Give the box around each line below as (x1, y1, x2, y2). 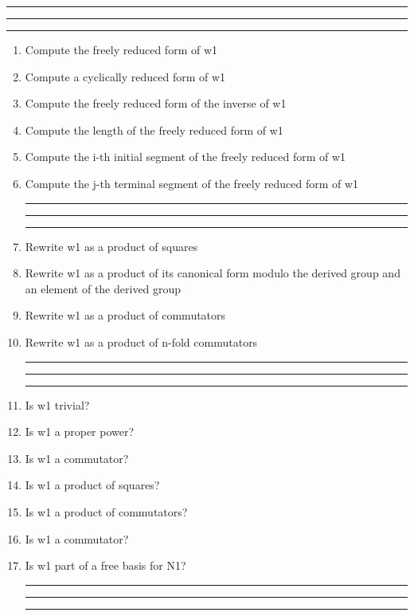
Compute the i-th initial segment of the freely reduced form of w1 (25, 148, 346, 165)
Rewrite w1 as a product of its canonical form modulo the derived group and (25, 265, 400, 281)
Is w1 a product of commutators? (25, 503, 188, 520)
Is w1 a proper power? (25, 423, 135, 440)
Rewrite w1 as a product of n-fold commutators (25, 333, 258, 350)
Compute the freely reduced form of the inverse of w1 (25, 95, 287, 112)
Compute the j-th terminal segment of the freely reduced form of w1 (25, 175, 359, 191)
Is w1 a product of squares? (25, 477, 160, 493)
